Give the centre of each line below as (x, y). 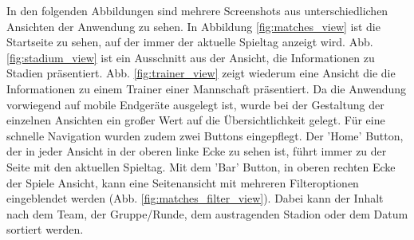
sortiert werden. (45, 229)
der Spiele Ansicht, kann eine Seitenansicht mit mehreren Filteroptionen (183, 182)
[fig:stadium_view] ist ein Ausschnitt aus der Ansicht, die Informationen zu (191, 57)
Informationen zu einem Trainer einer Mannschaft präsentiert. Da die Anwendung (207, 88)
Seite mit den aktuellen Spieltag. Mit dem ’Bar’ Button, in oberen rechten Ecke (201, 166)
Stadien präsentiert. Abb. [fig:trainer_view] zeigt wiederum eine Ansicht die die (201, 73)
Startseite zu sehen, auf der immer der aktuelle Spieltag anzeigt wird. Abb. (190, 42)
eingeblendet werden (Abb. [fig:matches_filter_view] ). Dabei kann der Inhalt (195, 198)
